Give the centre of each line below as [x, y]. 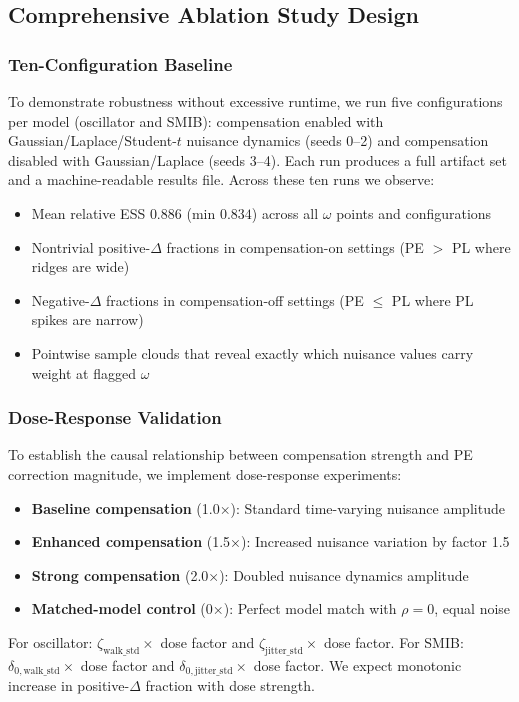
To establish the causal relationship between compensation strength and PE [240, 454]
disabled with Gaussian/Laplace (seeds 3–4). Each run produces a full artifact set [257, 159]
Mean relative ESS [88, 212]
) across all [285, 212]
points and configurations [414, 212]
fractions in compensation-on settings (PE [295, 246]
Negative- [60, 299]
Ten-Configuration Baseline [120, 63]
